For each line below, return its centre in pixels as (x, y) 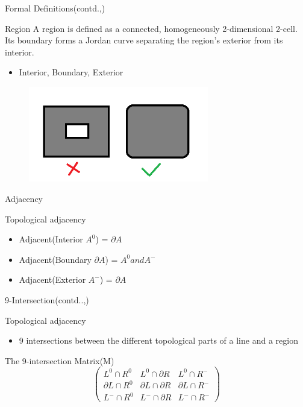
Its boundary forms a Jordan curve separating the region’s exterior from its (144, 40)
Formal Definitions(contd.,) (55, 8)
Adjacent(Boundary (55, 259)
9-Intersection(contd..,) (47, 300)
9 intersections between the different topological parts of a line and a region (158, 340)
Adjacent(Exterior (52, 279)
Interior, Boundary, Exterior (71, 72)
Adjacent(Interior (51, 239)
